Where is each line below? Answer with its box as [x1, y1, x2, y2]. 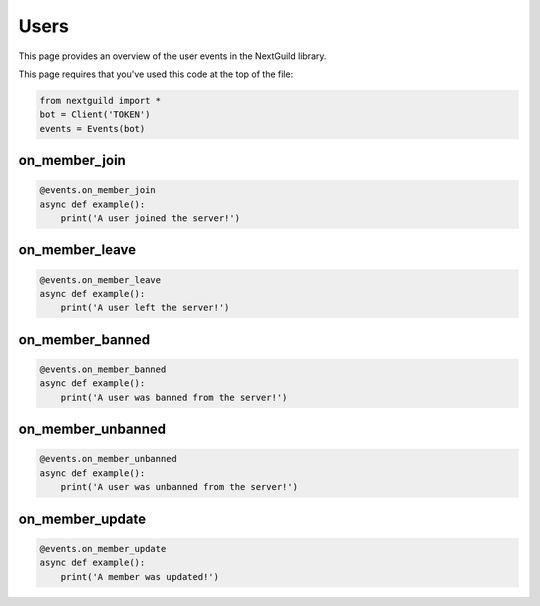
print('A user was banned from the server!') [60, 391, 288, 403]
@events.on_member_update [39, 543, 167, 554]
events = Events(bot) [39, 123, 146, 134]
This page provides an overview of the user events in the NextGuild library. [18, 50, 327, 62]
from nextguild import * [39, 95, 162, 106]
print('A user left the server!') [60, 302, 230, 314]
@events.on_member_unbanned [39, 453, 177, 465]
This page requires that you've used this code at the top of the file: [18, 68, 294, 80]
